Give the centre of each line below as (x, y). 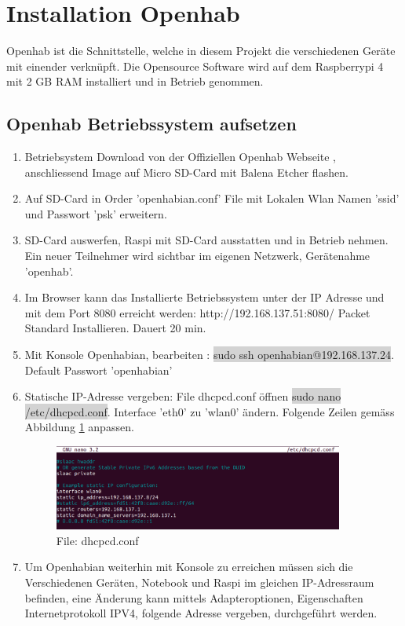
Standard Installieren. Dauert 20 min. (115, 328)
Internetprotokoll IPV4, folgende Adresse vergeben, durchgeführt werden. (201, 613)
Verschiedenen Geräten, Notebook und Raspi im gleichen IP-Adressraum (199, 582)
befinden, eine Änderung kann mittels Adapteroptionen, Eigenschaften (194, 597)
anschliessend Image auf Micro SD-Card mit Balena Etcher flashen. (186, 172)
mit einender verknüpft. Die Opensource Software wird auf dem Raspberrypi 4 (195, 66)
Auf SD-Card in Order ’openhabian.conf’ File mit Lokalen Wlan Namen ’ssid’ (212, 198)
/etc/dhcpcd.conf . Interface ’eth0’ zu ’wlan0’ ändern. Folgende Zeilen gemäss (210, 411)
